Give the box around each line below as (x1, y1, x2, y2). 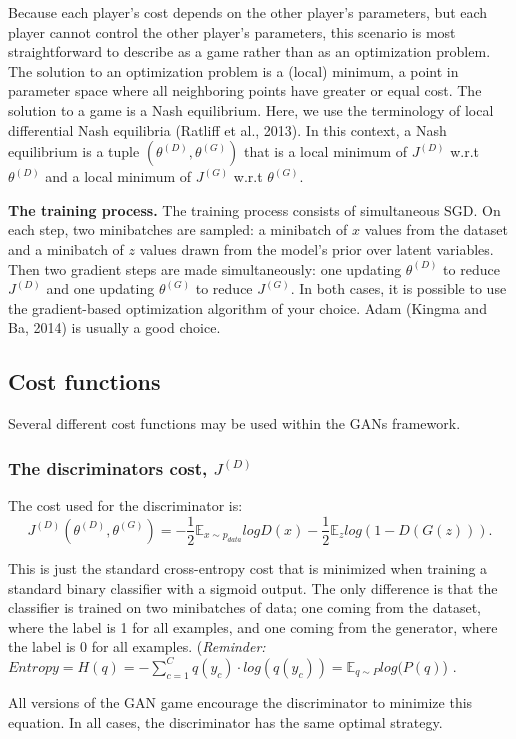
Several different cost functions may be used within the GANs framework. (8, 413, 461, 434)
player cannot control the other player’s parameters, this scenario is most (8, 21, 456, 42)
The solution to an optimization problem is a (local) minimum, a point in (8, 60, 459, 81)
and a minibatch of (8, 238, 124, 259)
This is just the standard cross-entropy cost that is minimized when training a (8, 557, 488, 578)
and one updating (46, 278, 155, 299)
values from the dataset (364, 219, 508, 240)
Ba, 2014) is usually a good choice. (8, 317, 221, 338)
